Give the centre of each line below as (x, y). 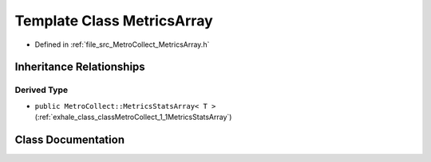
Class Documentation (70, 139)
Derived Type (41, 90)
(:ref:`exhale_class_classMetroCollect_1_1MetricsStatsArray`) (133, 117)
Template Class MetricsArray (114, 21)
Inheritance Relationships (80, 67)
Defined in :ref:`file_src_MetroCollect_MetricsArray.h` (122, 44)
